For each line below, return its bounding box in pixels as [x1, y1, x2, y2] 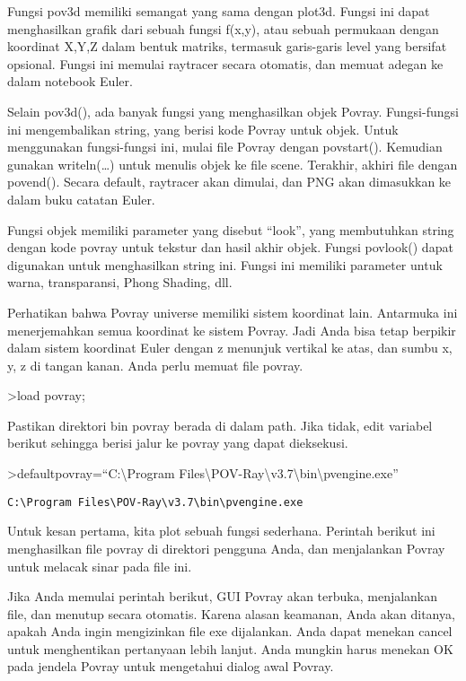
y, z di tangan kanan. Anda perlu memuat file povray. [7, 355, 303, 374]
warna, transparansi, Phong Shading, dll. [7, 273, 233, 292]
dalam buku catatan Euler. [7, 189, 155, 208]
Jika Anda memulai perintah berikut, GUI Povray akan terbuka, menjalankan [7, 587, 438, 606]
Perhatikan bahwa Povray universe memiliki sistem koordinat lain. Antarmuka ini [7, 302, 458, 321]
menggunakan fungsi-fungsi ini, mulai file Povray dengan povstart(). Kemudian [7, 137, 443, 156]
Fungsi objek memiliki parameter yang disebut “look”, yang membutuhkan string [7, 220, 454, 239]
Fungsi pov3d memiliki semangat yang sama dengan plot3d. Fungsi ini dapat [7, 2, 430, 20]
